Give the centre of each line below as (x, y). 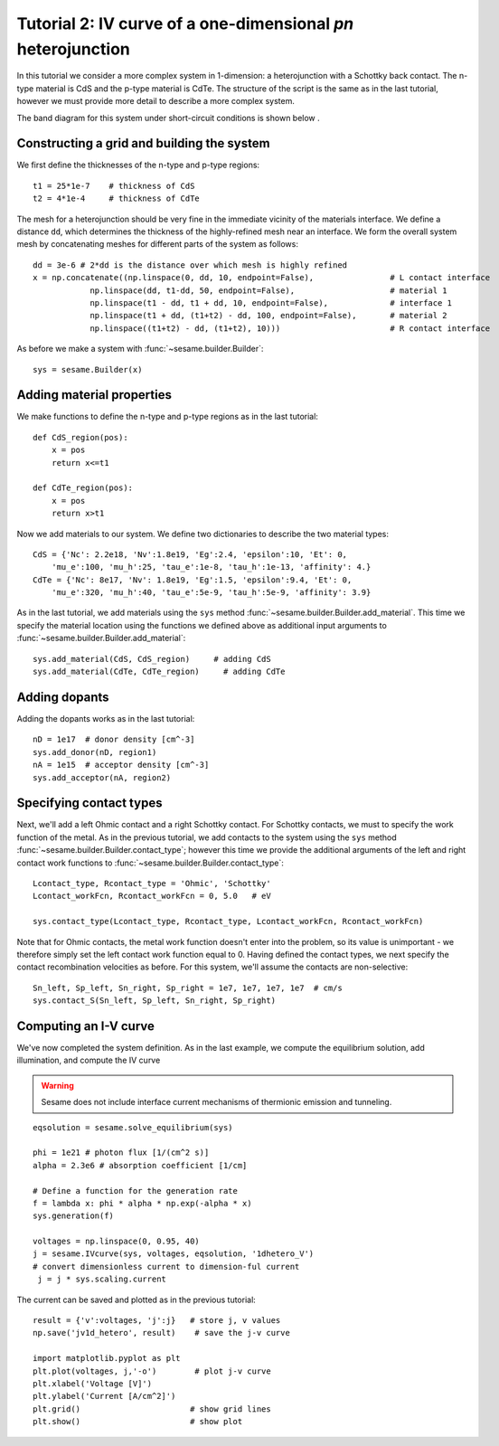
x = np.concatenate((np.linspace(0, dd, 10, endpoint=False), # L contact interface (262, 278)
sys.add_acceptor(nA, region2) (102, 777)
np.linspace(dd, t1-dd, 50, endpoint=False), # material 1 (268, 290)
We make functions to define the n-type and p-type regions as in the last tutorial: (167, 417)
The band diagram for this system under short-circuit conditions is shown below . (168, 118)
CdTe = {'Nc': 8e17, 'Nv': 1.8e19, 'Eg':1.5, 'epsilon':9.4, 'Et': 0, (193, 580)
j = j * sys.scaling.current (102, 1279)
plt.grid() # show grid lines (152, 1409)
